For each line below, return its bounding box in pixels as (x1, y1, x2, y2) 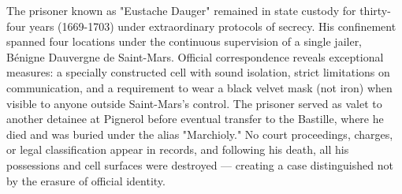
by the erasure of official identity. (6, 172, 166, 188)
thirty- (359, 2, 391, 18)
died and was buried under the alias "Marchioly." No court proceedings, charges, (6, 125, 393, 142)
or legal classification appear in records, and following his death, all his (6, 141, 349, 158)
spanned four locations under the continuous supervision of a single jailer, (6, 33, 363, 50)
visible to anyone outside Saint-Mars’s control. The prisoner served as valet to (6, 95, 382, 111)
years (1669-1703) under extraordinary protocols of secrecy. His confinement (29, 17, 396, 34)
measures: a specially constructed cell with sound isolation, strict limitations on (6, 64, 390, 80)
